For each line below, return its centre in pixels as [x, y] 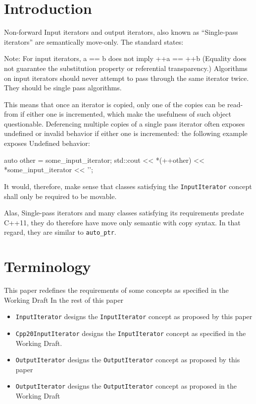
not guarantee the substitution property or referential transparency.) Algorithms [126, 68]
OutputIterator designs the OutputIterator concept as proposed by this [128, 360]
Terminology [48, 266]
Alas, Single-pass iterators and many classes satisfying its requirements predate [124, 213]
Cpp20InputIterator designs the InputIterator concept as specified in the [131, 333]
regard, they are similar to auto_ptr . [60, 232]
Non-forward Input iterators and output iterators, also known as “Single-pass [121, 32]
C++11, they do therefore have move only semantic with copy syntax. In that [122, 222]
